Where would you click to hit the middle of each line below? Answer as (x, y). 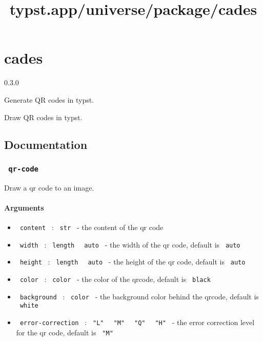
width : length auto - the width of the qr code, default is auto (130, 244)
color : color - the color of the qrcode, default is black (115, 279)
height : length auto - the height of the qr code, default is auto (133, 262)
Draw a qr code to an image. (49, 187)
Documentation (46, 145)
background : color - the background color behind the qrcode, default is (139, 296)
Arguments (24, 207)
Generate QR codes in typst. (49, 99)
